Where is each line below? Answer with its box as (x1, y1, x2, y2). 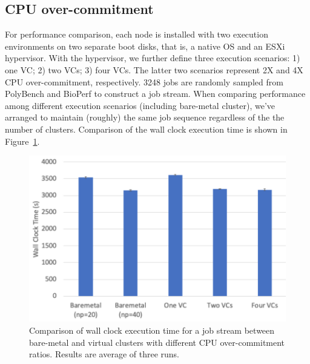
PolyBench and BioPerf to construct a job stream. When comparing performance (5, 87, 306, 100)
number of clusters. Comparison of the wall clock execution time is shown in (5, 122, 288, 135)
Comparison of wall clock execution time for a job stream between (29, 323, 275, 336)
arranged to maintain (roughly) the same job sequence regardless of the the (5, 111, 285, 124)
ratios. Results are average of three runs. (29, 348, 180, 360)
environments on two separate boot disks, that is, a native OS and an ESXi (5, 39, 285, 52)
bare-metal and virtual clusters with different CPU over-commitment (29, 336, 285, 348)
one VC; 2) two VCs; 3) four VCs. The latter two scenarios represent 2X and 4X (5, 63, 303, 76)
